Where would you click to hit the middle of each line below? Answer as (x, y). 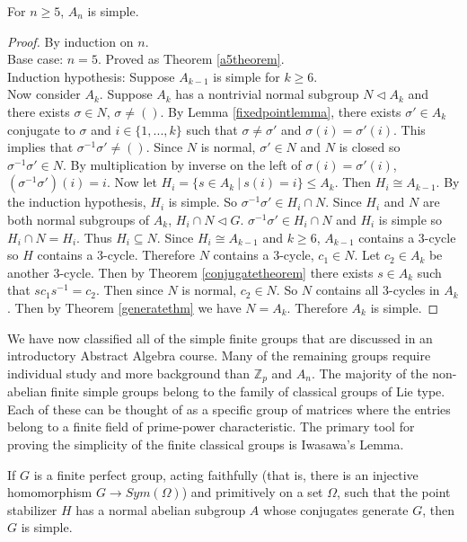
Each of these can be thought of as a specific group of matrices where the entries (229, 409)
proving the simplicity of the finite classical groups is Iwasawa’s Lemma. (206, 444)
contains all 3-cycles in (378, 290)
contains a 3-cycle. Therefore (116, 255)
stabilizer (32, 509)
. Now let (132, 182)
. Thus (94, 237)
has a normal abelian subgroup (161, 509)
